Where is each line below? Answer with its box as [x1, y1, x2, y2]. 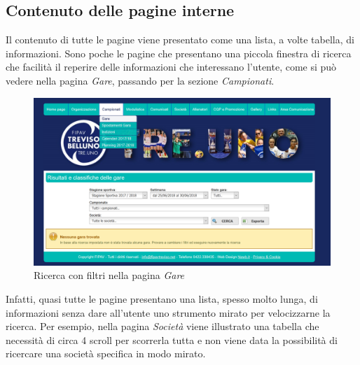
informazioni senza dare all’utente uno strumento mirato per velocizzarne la [6, 305, 331, 320]
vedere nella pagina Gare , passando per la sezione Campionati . [6, 73, 275, 87]
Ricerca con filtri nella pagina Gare [34, 268, 185, 282]
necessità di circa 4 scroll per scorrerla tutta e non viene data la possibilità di [6, 332, 338, 347]
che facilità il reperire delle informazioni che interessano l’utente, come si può [6, 59, 337, 74]
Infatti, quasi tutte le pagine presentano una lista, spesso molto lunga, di [6, 291, 318, 306]
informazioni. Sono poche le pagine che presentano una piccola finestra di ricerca [6, 45, 352, 60]
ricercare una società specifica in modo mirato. [6, 346, 206, 361]
